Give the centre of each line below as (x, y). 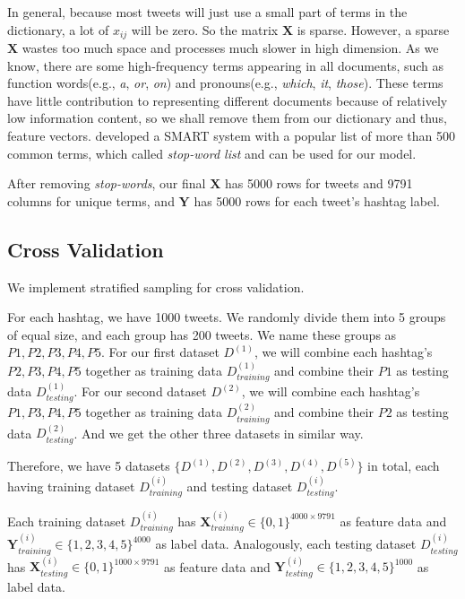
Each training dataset (67, 521)
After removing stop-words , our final (107, 183)
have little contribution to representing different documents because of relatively (228, 100)
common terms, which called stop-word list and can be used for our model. (212, 153)
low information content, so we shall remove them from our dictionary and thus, (227, 118)
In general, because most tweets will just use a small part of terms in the (207, 12)
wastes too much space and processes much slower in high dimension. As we (230, 48)
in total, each (404, 466)
